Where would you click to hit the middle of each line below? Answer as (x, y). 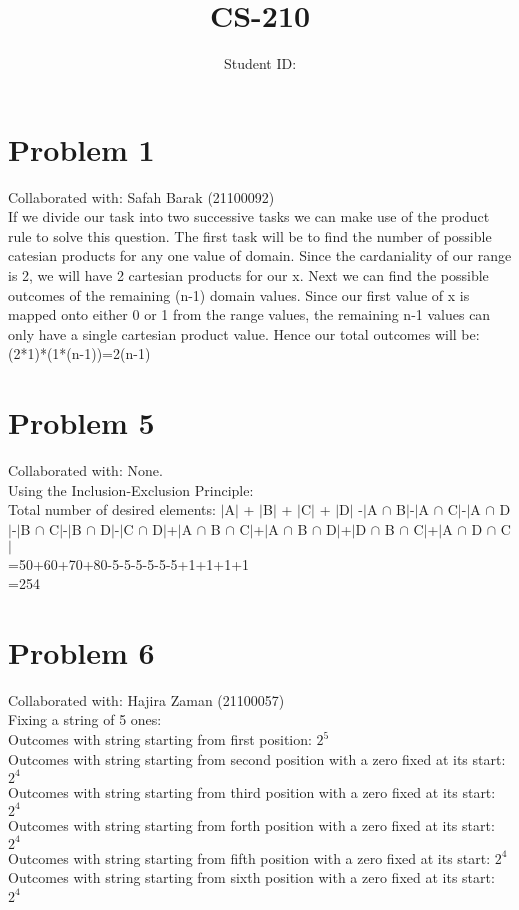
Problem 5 (81, 422)
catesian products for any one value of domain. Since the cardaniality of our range (260, 255)
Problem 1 (81, 148)
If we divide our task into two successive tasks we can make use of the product (249, 216)
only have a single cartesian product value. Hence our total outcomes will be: (244, 333)
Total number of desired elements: (112, 509)
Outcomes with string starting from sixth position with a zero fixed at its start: (251, 877)
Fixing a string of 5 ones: (85, 719)
